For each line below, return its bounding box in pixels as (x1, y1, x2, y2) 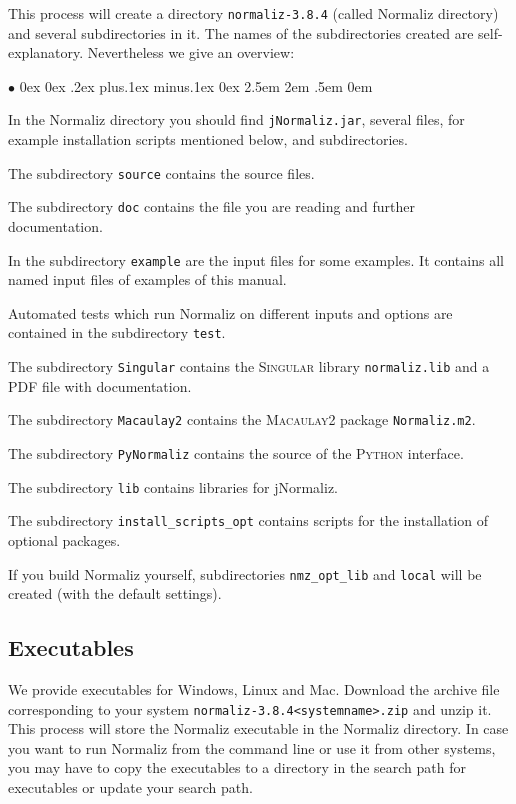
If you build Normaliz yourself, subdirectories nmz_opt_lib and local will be (8, 563, 482, 584)
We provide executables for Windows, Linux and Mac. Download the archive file (8, 679, 500, 700)
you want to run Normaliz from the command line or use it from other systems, (8, 737, 496, 758)
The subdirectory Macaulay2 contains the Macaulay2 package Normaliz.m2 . (8, 409, 476, 430)
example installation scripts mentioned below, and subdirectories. (8, 129, 408, 150)
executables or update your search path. (8, 777, 253, 798)
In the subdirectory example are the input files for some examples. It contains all (8, 249, 504, 270)
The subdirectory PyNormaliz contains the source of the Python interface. (8, 443, 464, 463)
